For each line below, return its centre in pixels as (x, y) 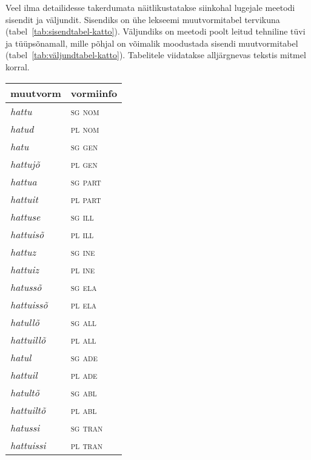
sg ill (82, 216)
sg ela (84, 287)
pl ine (83, 269)
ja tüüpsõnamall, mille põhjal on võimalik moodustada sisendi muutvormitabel (152, 43)
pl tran (86, 445)
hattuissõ (29, 304)
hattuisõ (27, 234)
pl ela (84, 304)
